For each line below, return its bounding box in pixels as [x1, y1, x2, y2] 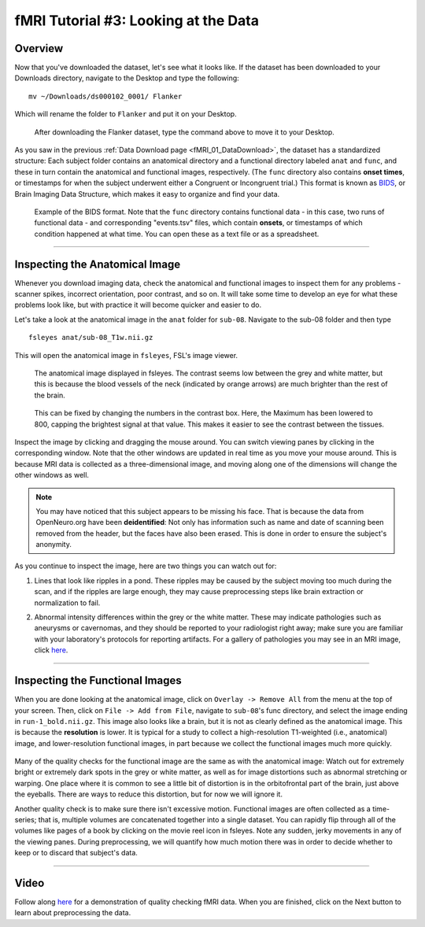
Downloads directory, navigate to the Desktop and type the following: [14, 73, 239, 83]
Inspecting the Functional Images [14, 674, 182, 688]
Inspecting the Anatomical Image [14, 257, 181, 271]
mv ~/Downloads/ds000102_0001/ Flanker [28, 91, 183, 101]
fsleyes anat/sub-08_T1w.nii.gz [28, 333, 153, 342]
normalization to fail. [34, 598, 101, 608]
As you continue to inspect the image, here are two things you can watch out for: [14, 561, 277, 571]
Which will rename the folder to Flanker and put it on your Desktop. [14, 109, 237, 119]
